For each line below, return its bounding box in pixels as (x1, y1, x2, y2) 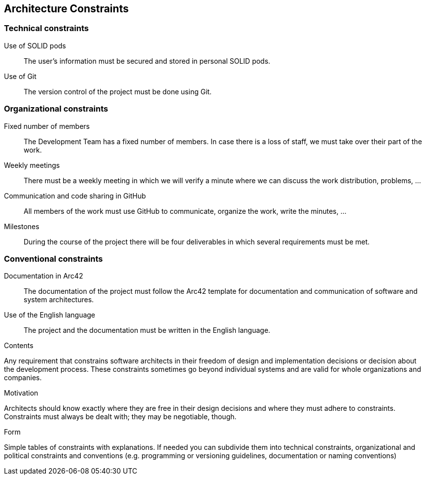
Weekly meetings (4, 160, 60, 169)
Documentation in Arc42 (4, 272, 83, 280)
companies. (4, 373, 42, 382)
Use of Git (4, 72, 36, 80)
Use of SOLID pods (4, 41, 66, 50)
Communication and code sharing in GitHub (4, 191, 146, 200)
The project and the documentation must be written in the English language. (24, 326, 271, 335)
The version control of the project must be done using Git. (24, 87, 212, 96)
